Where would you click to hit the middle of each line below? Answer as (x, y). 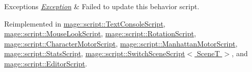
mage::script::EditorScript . (46, 63)
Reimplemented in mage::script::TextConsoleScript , (85, 23)
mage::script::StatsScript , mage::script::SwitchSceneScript (95, 53)
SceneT (208, 53)
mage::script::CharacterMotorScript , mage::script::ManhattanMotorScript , (121, 43)
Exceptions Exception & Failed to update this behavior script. (102, 6)
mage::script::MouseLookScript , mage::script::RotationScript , (100, 33)
